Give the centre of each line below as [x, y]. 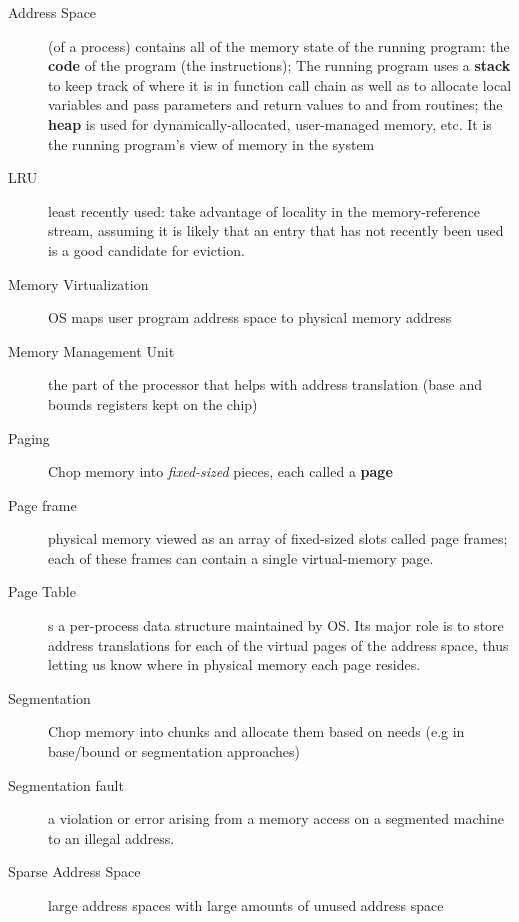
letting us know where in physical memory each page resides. [234, 664]
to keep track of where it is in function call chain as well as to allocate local [280, 84]
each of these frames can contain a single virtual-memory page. [241, 557]
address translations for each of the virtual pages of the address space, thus [278, 644]
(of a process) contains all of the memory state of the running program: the [279, 45]
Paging [29, 437]
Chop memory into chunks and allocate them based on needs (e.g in [256, 731]
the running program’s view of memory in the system [211, 143]
